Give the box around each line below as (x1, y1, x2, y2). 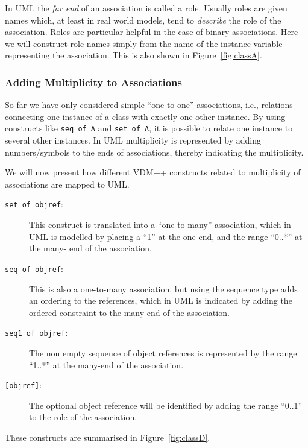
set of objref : (5, 198, 63, 210)
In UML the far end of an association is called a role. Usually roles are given (5, 2, 288, 14)
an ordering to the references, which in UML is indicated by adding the (29, 294, 292, 307)
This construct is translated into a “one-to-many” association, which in (29, 218, 291, 231)
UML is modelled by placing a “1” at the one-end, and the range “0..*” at (29, 230, 303, 242)
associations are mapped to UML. (5, 177, 130, 190)
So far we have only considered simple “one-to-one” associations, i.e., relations (5, 98, 293, 111)
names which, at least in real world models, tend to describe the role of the (5, 13, 281, 26)
